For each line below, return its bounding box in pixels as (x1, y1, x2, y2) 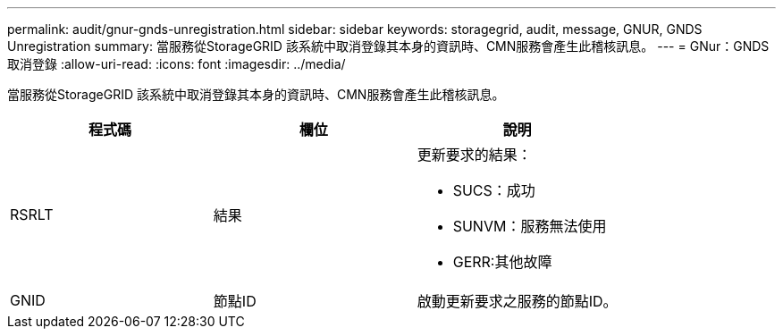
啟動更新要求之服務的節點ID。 (417, 292, 618, 310)
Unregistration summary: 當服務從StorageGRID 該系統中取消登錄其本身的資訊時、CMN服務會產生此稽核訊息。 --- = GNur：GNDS (7, 38, 770, 54)
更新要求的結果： (417, 146, 532, 164)
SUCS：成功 (452, 181, 535, 199)
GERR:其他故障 (452, 253, 552, 271)
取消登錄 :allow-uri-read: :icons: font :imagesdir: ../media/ (7, 56, 346, 71)
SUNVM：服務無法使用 (452, 217, 607, 235)
